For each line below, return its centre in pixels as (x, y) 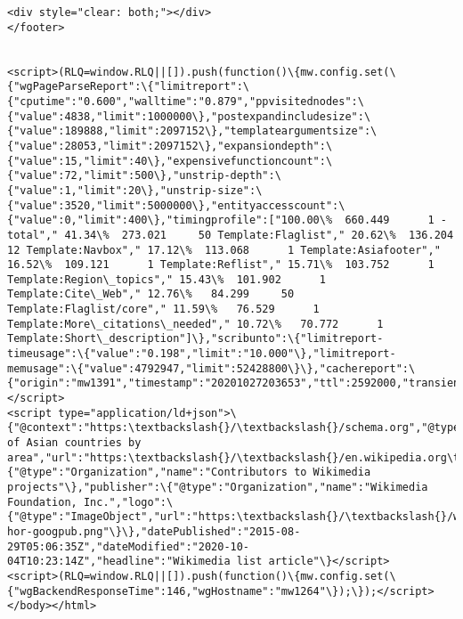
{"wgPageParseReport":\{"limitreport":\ (129, 87)
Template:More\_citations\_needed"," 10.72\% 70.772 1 (195, 324)
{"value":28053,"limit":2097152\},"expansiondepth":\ (170, 146)
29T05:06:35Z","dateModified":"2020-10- (129, 546)
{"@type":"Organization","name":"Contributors (147, 472)
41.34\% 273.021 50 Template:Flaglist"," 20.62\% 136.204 (259, 235)
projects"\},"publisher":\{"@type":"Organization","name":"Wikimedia (218, 487)
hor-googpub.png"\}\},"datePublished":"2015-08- (154, 531)
